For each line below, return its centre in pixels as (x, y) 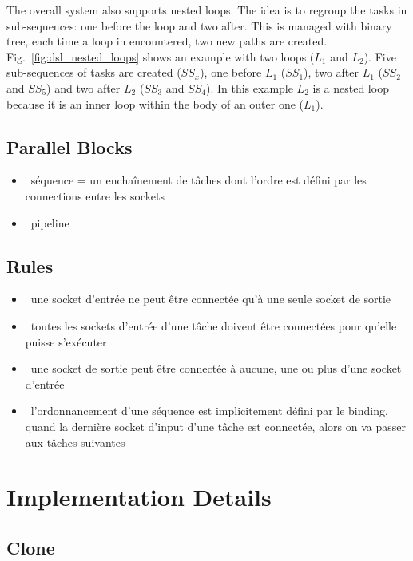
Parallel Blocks (69, 146)
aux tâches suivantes (75, 442)
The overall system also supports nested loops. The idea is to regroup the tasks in (207, 10)
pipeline (50, 222)
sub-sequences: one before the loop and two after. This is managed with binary (199, 25)
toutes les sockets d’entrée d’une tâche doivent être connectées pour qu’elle (214, 325)
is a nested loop (351, 87)
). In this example (249, 87)
